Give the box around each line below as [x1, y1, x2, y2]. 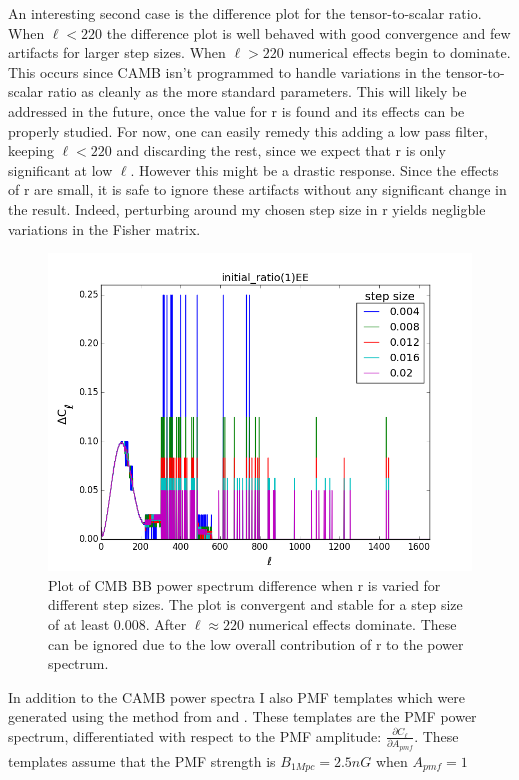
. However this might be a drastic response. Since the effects [130, 159, 499, 180]
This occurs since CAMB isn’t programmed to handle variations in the [8, 61, 441, 82]
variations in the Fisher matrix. [8, 218, 201, 239]
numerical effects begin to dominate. [288, 42, 511, 63]
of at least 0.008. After [48, 613, 187, 634]
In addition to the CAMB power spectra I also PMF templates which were [8, 686, 466, 707]
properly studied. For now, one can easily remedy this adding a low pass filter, [8, 120, 488, 141]
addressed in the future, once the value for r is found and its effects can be [8, 100, 465, 121]
